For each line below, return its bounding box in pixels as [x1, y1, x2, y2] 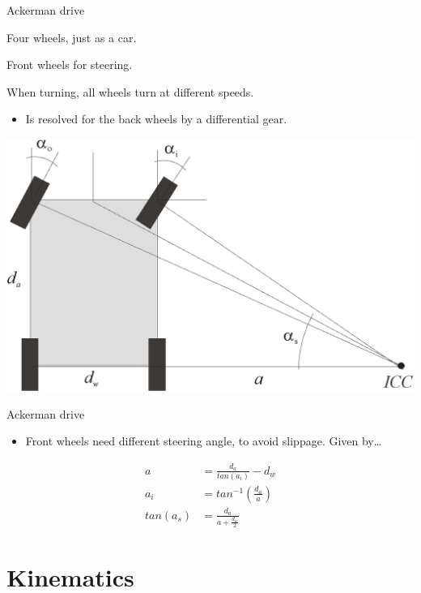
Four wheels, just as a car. [6, 28, 137, 45]
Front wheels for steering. [6, 56, 133, 73]
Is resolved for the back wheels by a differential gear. [25, 110, 287, 127]
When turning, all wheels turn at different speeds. [6, 83, 254, 100]
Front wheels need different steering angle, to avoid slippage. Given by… [25, 432, 382, 449]
